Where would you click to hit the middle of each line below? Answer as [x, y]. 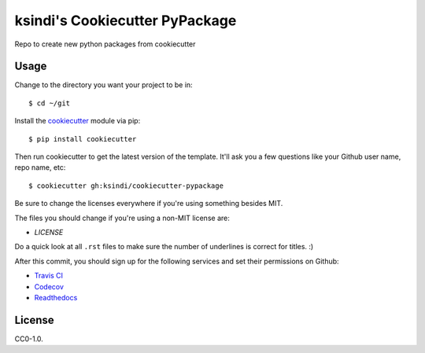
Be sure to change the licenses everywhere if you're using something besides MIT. [149, 204]
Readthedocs [56, 297]
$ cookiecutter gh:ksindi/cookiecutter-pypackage [126, 186]
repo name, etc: [40, 167]
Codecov [49, 286]
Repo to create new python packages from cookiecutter [105, 44]
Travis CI [48, 276]
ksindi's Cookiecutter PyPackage [126, 20]
